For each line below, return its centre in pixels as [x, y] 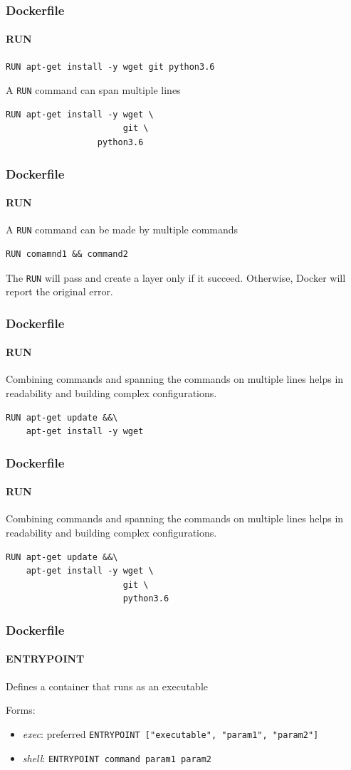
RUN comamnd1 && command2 [67, 254]
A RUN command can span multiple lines [93, 90]
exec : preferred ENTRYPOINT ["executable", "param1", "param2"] [171, 733]
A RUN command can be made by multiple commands [122, 230]
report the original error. [59, 291]
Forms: [21, 710]
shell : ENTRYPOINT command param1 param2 [117, 758]
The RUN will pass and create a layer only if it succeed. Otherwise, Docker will [176, 277]
